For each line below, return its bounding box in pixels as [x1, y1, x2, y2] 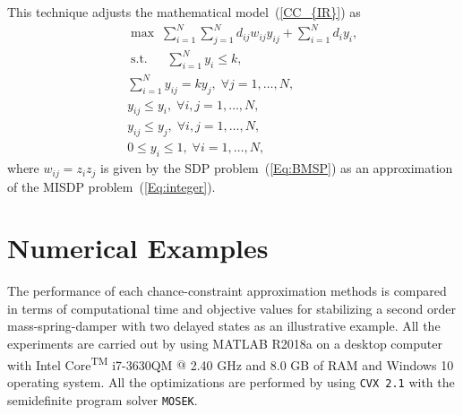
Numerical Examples [7, 229, 269, 266]
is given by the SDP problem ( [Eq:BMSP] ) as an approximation [100, 159, 453, 177]
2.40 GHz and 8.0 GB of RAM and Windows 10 [190, 355, 454, 374]
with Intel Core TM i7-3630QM [7, 352, 173, 374]
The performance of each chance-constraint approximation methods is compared [7, 281, 447, 300]
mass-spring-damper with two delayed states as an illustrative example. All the [7, 316, 441, 335]
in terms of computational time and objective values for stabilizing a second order [7, 298, 456, 317]
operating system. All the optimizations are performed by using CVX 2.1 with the [7, 372, 455, 391]
